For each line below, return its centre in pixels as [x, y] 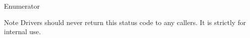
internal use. [23, 32]
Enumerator [22, 6]
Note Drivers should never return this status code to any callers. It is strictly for [125, 22]
